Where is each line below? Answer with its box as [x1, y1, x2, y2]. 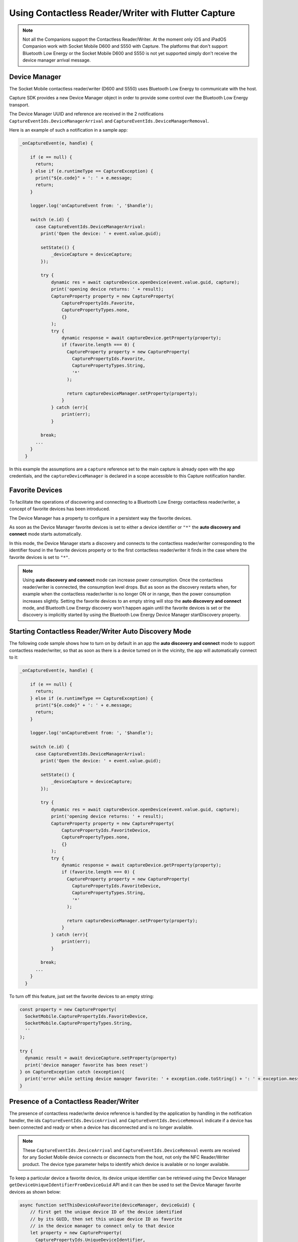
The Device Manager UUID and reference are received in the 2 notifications [9, 111, 164, 117]
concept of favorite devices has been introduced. [9, 506, 110, 512]
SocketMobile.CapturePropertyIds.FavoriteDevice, [25, 1013, 149, 1019]
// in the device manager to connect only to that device [30, 1223, 174, 1229]
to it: [9, 654, 18, 660]
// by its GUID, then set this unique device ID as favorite [30, 1216, 182, 1222]
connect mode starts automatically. [9, 531, 82, 537]
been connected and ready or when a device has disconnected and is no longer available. [9, 1124, 194, 1130]
